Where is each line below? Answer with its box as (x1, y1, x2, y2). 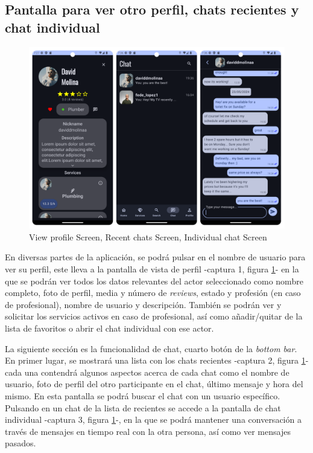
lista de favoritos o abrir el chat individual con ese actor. (5, 321, 214, 334)
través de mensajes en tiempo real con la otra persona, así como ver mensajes (5, 425, 291, 437)
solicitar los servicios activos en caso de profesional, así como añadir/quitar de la (5, 310, 303, 323)
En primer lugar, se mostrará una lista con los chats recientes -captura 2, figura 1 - (5, 354, 309, 367)
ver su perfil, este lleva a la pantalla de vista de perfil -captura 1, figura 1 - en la (5, 262, 299, 275)
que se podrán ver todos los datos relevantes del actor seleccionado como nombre (5, 274, 303, 287)
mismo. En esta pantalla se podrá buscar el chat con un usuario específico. (5, 389, 280, 402)
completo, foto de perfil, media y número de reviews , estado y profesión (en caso (5, 286, 301, 299)
